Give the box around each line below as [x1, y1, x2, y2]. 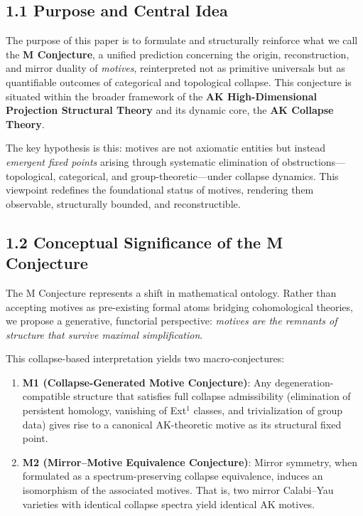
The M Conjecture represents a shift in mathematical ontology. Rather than [6, 285, 337, 300]
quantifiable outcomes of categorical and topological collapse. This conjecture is [6, 74, 352, 89]
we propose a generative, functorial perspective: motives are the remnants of [6, 313, 337, 328]
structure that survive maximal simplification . [6, 327, 203, 342]
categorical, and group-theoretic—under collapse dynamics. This [59, 168, 339, 183]
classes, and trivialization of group [193, 403, 343, 418]
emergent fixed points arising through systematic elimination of [6, 154, 279, 169]
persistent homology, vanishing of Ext [22, 403, 187, 418]
